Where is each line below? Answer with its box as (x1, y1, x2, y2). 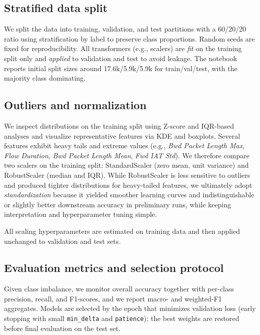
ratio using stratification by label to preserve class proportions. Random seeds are (4, 33, 255, 44)
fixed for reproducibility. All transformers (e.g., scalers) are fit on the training (4, 43, 242, 54)
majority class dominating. (4, 73, 86, 83)
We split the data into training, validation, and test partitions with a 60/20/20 (4, 24, 246, 34)
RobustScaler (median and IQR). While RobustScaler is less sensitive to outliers (4, 169, 250, 180)
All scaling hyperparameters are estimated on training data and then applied (4, 225, 240, 236)
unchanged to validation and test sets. (4, 235, 121, 246)
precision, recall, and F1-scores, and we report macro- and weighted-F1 (4, 293, 222, 303)
